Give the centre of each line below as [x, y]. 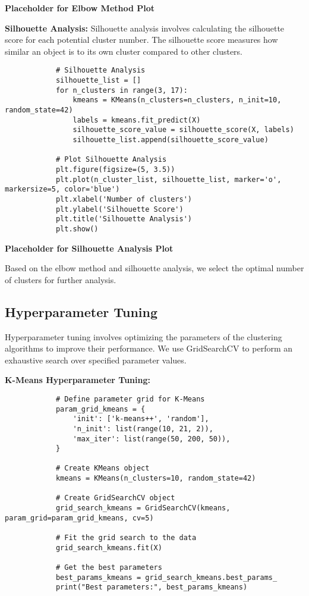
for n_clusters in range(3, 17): [122, 90]
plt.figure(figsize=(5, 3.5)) [115, 169]
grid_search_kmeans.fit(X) [109, 548]
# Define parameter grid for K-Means [130, 399]
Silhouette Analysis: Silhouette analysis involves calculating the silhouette [145, 28]
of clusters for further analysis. [61, 279]
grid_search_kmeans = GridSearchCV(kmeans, [143, 508]
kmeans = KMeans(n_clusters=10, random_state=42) [156, 479]
